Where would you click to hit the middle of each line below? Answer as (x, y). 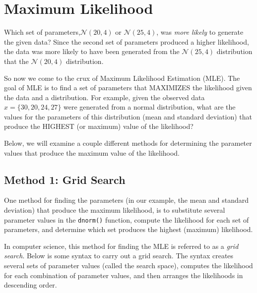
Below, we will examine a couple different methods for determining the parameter (128, 143)
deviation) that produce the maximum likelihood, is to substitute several (115, 210)
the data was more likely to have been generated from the (92, 51)
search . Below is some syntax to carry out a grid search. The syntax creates (119, 256)
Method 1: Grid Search (65, 179)
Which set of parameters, (42, 32)
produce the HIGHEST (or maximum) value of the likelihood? (99, 126)
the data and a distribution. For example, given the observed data (104, 97)
